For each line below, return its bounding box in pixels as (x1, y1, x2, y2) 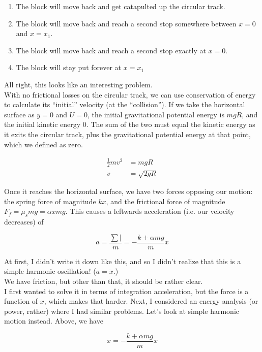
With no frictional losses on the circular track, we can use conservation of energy (4, 89, 256, 100)
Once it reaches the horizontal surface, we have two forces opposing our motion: (4, 186, 253, 197)
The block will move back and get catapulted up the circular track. (16, 1, 225, 11)
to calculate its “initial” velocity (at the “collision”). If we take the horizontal (4, 99, 245, 110)
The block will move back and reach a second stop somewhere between (16, 18, 237, 28)
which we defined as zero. (4, 139, 83, 149)
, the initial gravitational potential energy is (88, 109, 224, 119)
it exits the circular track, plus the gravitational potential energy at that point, (4, 129, 251, 139)
